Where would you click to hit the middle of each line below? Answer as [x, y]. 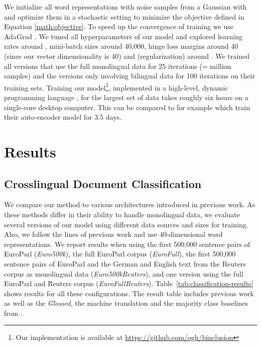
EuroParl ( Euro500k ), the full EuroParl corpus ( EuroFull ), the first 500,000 [120, 254]
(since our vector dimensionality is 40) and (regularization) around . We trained [127, 56]
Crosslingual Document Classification [103, 183]
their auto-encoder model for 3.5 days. [63, 117]
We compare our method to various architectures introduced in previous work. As [130, 204]
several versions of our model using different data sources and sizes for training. [126, 224]
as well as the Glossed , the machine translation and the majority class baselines [126, 303]
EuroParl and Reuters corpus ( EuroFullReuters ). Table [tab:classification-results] [129, 283]
